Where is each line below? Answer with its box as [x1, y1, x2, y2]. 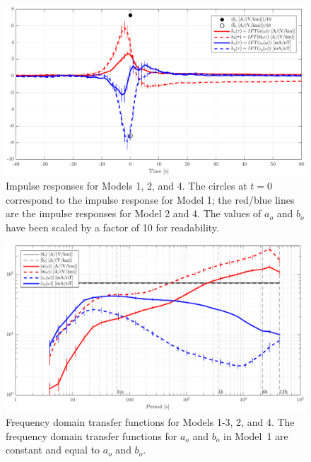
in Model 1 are [223, 428, 288, 443]
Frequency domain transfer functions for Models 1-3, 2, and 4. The [6, 414, 295, 429]
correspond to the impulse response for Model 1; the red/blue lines [6, 192, 295, 207]
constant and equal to [6, 442, 100, 457]
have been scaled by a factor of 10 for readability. [6, 219, 219, 234]
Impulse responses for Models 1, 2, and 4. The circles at [6, 178, 247, 193]
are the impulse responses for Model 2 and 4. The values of [6, 206, 262, 221]
